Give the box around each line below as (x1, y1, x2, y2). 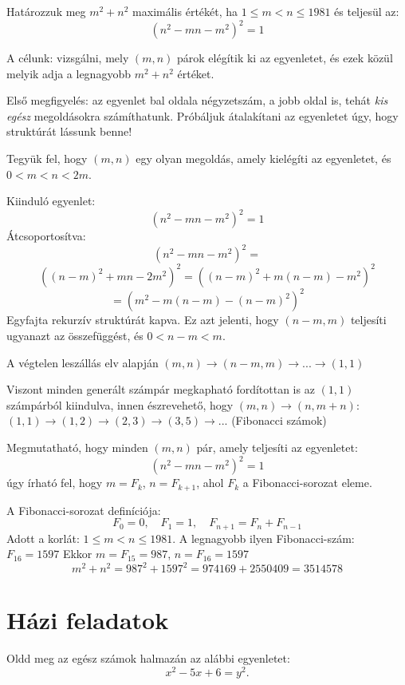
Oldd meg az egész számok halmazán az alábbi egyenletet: (6, 650, 290, 667)
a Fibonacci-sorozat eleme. (242, 474, 372, 491)
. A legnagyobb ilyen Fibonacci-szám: (172, 529, 355, 546)
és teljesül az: (334, 3, 399, 19)
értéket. (177, 65, 214, 81)
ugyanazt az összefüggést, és (6, 327, 144, 344)
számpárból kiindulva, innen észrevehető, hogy (6, 396, 234, 413)
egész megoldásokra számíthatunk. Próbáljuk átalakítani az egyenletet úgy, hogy (6, 107, 399, 124)
